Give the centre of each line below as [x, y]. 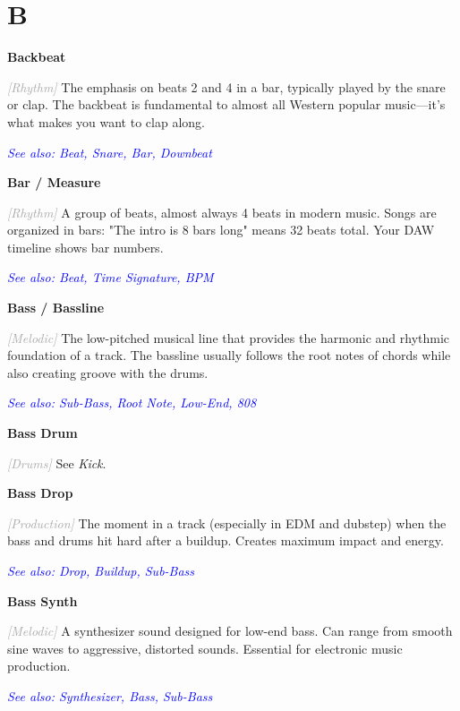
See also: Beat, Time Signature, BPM [111, 277]
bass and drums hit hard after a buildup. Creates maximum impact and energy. [226, 540]
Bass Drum [43, 433]
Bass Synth [43, 600]
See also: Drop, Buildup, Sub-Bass [101, 570]
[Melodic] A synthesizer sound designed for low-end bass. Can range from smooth [230, 631]
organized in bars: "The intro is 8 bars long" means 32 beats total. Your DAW [221, 230]
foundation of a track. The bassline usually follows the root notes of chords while [229, 355]
